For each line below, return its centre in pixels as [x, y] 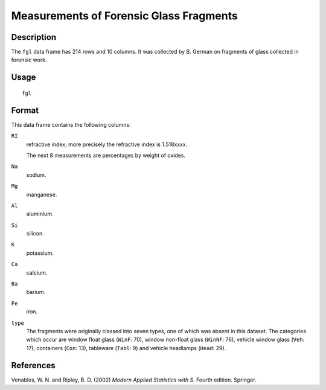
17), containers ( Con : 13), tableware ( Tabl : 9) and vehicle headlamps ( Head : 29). [126, 348]
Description [34, 37]
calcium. [37, 272]
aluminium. [40, 214]
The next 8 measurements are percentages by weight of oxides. [106, 155]
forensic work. [29, 60]
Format [25, 110]
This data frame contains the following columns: [71, 124]
